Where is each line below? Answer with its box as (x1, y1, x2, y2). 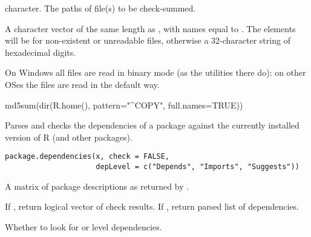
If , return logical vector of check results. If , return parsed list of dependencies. (5, 200, 299, 213)
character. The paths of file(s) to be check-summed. (5, 2, 196, 14)
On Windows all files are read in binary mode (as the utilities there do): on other (5, 66, 306, 79)
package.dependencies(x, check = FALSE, (5, 152, 170, 161)
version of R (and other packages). (5, 130, 133, 143)
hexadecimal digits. (5, 45, 76, 58)
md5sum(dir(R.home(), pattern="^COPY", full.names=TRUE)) (5, 98, 243, 111)
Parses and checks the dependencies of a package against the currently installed (5, 119, 300, 132)
